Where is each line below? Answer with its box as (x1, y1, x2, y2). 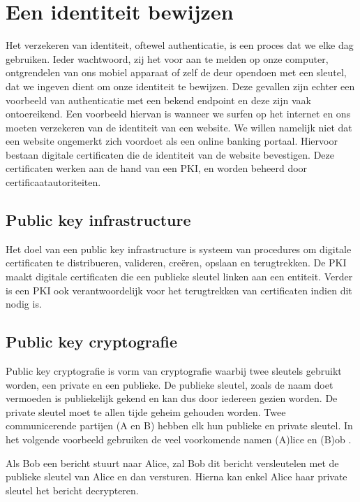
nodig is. (6, 296, 42, 311)
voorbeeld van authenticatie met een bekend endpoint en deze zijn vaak (6, 92, 311, 107)
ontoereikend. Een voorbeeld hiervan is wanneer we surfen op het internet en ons (6, 106, 351, 121)
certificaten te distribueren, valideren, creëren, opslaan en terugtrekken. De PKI (6, 255, 347, 270)
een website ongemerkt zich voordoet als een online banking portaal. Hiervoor (6, 134, 338, 148)
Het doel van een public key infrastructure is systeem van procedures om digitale (6, 241, 352, 256)
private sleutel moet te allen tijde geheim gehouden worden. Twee (6, 404, 286, 419)
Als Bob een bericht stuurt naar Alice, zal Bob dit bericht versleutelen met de (6, 455, 339, 470)
